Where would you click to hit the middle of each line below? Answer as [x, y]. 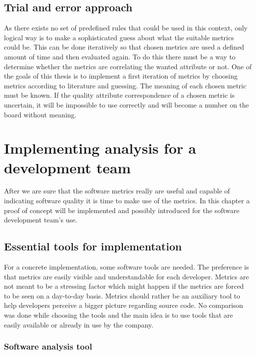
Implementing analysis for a [100, 148]
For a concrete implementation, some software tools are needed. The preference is [127, 267]
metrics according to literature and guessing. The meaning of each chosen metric [125, 85]
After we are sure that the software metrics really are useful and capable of [117, 191]
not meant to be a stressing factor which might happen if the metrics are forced [124, 286]
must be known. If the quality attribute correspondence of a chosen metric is [119, 95]
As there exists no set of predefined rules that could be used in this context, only [126, 28]
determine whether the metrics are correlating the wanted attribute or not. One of [128, 66]
